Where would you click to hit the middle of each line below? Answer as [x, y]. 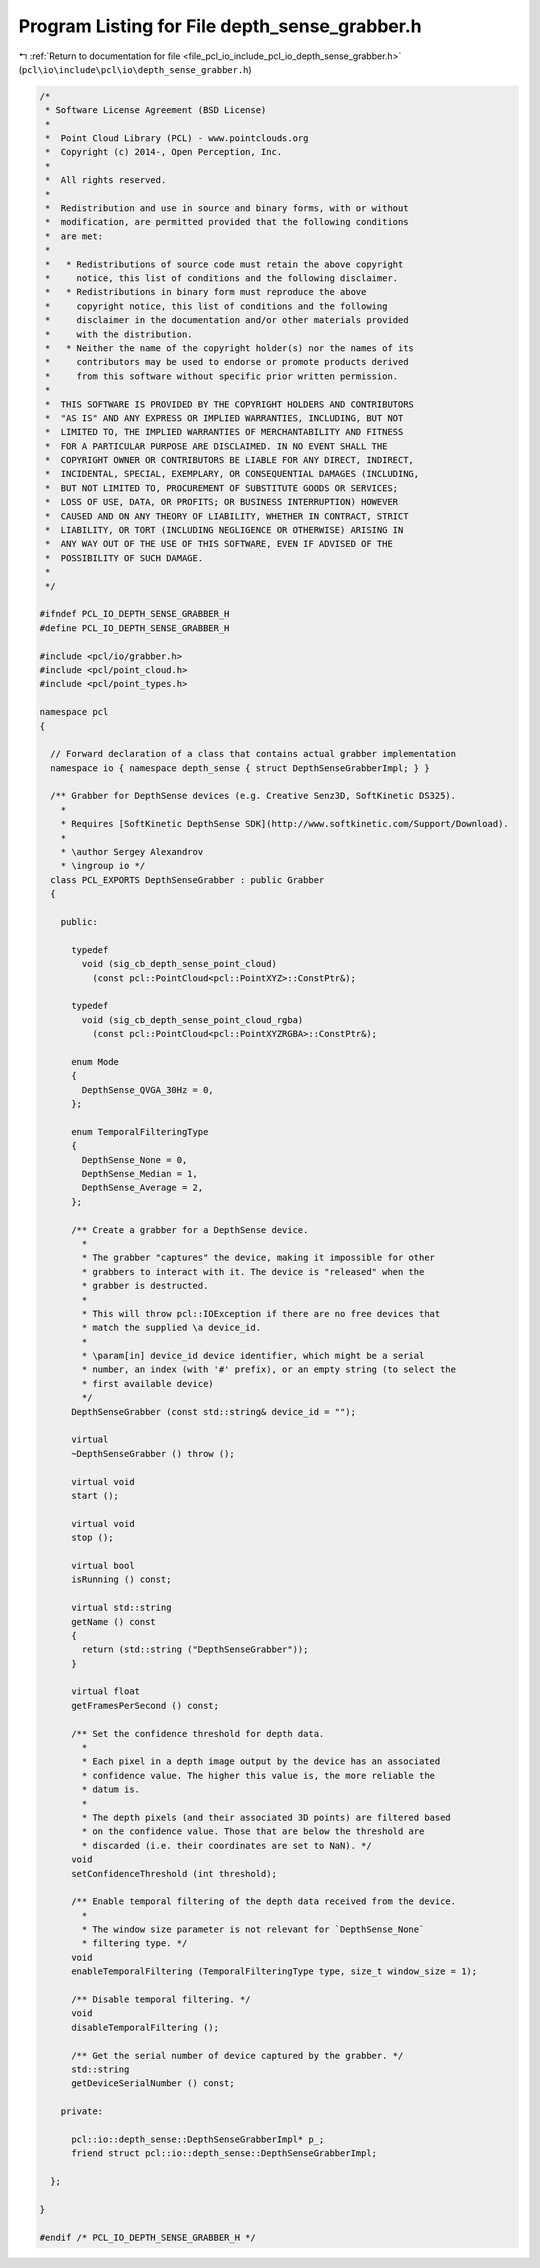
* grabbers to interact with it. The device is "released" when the [253, 1271]
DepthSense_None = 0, [134, 1159]
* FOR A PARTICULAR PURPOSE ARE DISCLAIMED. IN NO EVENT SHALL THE [216, 446]
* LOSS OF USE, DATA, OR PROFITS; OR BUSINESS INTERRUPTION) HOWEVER [222, 502]
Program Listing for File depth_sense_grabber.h [220, 26]
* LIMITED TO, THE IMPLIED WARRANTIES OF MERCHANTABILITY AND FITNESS [224, 432]
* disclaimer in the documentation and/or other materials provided [227, 320]
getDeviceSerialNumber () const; [153, 2083]
